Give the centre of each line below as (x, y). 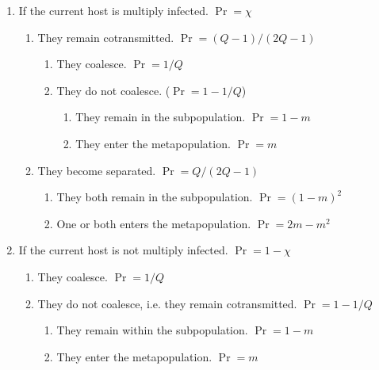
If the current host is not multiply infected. (123, 250)
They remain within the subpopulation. (152, 330)
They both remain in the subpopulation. (155, 197)
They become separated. (97, 170)
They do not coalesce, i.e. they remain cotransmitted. (167, 303)
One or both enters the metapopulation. (154, 223)
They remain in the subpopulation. (161, 117)
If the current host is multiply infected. (113, 10)
